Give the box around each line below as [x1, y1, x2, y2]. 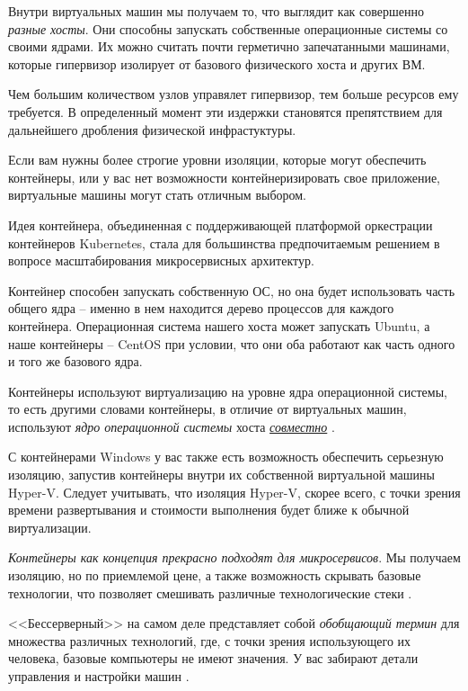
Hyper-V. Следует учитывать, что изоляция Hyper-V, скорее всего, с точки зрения [8, 482, 461, 501]
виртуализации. [8, 517, 92, 536]
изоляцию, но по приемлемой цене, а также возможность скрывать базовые [8, 566, 421, 585]
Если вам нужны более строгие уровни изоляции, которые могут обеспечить [8, 150, 427, 169]
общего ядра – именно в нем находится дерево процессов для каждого [8, 299, 394, 318]
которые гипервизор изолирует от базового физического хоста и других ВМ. [8, 54, 426, 73]
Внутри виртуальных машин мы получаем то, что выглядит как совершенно [8, 2, 425, 20]
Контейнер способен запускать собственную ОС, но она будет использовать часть [8, 281, 455, 300]
